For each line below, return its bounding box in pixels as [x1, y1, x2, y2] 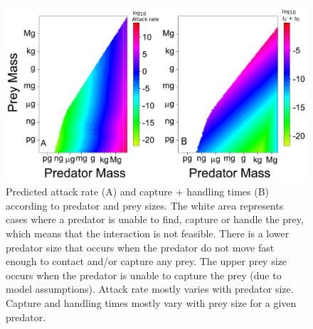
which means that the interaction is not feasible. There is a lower [6, 225, 290, 240]
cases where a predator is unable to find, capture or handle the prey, [6, 212, 304, 227]
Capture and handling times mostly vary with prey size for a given [6, 295, 297, 310]
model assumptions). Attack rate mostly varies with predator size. [6, 281, 294, 296]
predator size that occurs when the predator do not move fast [6, 239, 275, 254]
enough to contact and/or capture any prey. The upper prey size [6, 254, 287, 269]
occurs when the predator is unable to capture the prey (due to [6, 267, 282, 282]
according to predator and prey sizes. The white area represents [6, 198, 284, 212]
